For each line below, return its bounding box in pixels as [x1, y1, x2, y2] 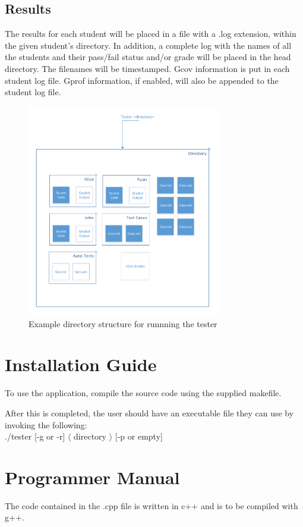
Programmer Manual [5, 465, 180, 489]
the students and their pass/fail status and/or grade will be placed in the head [5, 51, 291, 63]
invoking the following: [5, 418, 87, 431]
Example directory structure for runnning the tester [29, 317, 217, 330]
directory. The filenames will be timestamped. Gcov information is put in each [5, 62, 290, 74]
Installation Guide [5, 352, 157, 377]
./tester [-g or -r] [5, 430, 65, 443]
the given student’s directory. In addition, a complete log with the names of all [5, 39, 292, 51]
